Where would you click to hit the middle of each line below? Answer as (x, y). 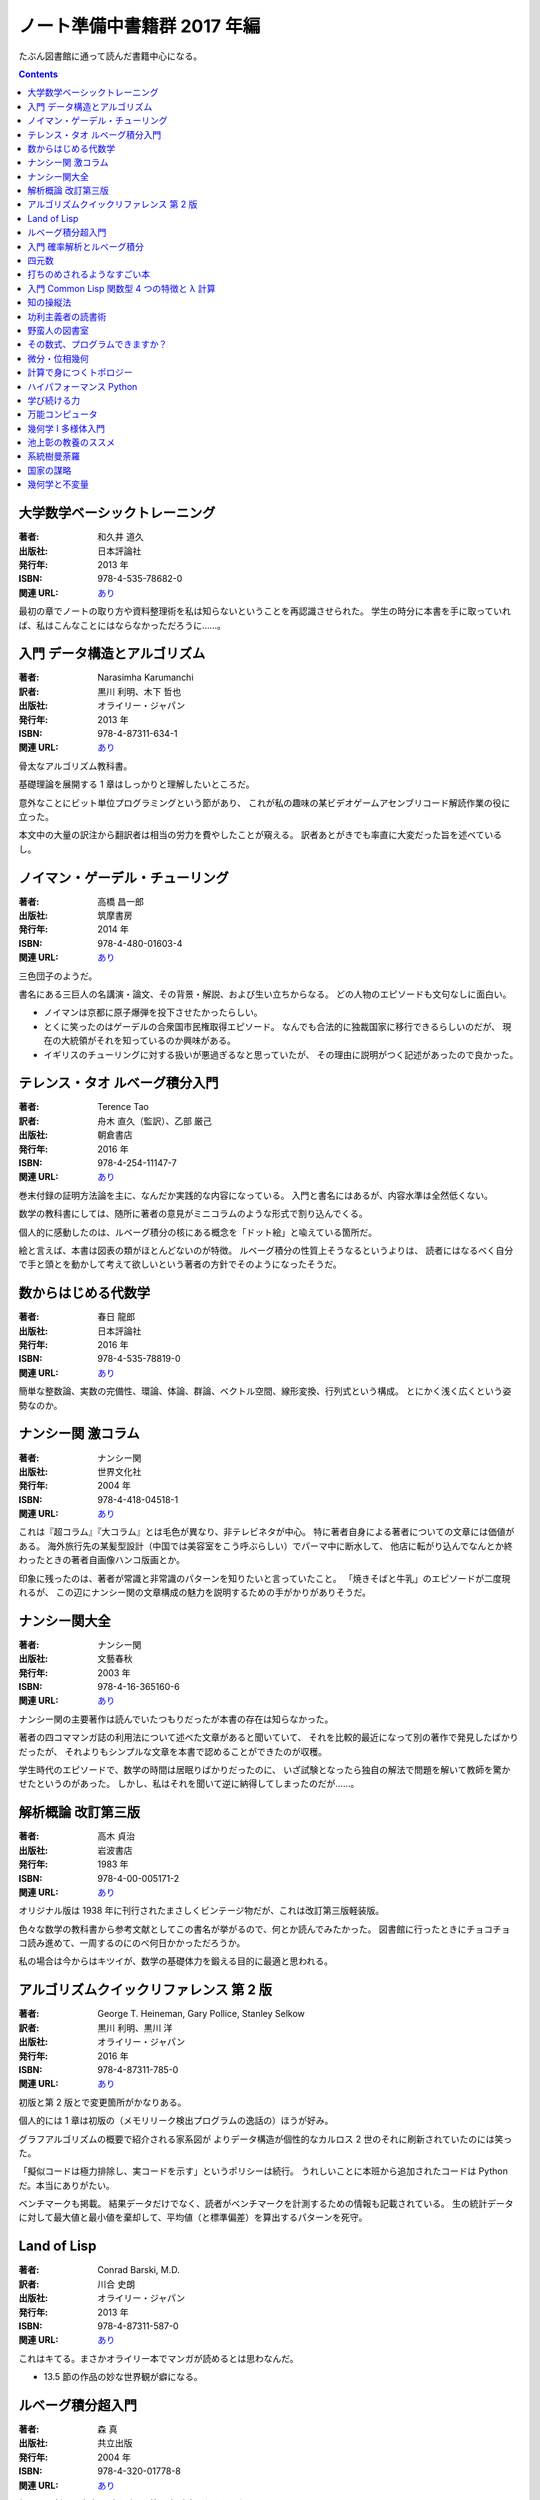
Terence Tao (123, 1107)
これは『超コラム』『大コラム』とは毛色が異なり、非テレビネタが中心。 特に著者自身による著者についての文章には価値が (266, 1532)
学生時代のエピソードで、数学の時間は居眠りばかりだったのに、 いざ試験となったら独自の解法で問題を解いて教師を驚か (264, 1770)
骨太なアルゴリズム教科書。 (75, 766)
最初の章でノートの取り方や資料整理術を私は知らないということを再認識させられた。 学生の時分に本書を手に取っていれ (265, 611)
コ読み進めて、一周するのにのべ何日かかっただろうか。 (132, 1943)
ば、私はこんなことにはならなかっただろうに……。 (122, 625)
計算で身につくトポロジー (80, 372)
